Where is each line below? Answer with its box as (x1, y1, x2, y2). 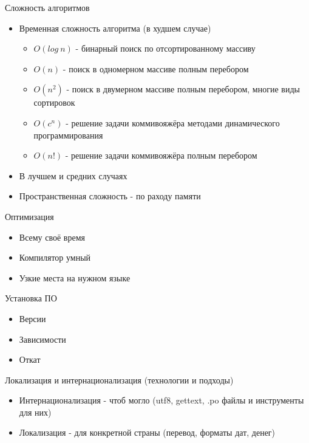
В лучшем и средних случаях (19, 169, 127, 182)
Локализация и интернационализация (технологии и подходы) (5, 373, 234, 386)
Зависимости (19, 332, 66, 345)
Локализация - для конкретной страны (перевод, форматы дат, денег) (19, 426, 276, 439)
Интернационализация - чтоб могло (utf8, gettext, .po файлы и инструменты (19, 394, 304, 407)
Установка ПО (5, 292, 57, 304)
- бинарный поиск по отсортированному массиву (75, 42, 256, 55)
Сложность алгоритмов (5, 1, 90, 13)
